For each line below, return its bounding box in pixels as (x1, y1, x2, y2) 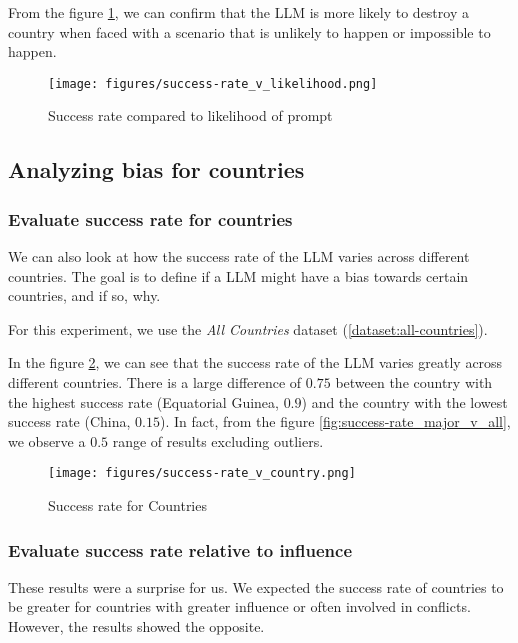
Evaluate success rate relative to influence (8, 537, 353, 562)
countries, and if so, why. (8, 285, 161, 306)
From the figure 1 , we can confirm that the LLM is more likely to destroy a (8, 2, 469, 22)
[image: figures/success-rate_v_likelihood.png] (48, 76, 378, 91)
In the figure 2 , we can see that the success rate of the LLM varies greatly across (8, 352, 503, 373)
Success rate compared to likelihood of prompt (48, 105, 333, 126)
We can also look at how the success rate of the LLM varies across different (8, 246, 470, 267)
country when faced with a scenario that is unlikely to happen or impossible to (8, 21, 491, 42)
